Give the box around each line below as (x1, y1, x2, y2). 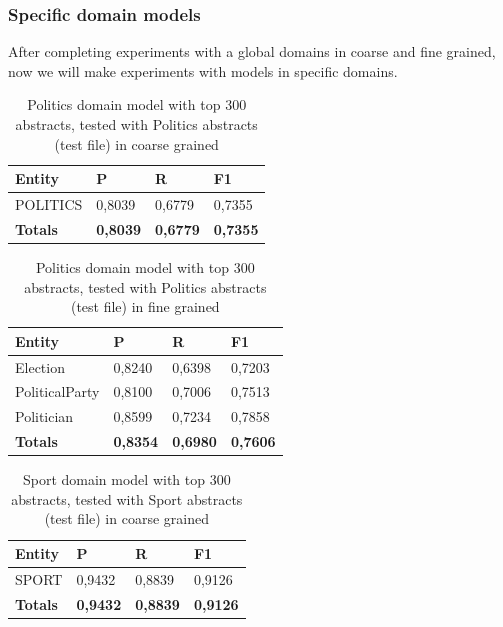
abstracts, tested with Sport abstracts (11, 488, 243, 509)
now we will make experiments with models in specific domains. (8, 60, 398, 81)
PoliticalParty (15, 381, 100, 402)
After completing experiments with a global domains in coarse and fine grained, (8, 41, 496, 62)
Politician (15, 406, 74, 427)
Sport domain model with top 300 (22, 469, 231, 490)
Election (15, 356, 65, 377)
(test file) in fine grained (70, 296, 220, 317)
